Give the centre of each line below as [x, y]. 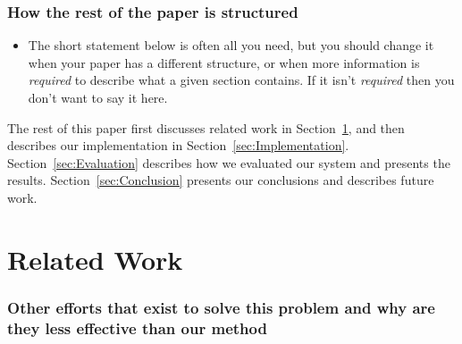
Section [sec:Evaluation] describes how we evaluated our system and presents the [229, 162]
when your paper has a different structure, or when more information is [224, 62]
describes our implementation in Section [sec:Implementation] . [178, 145]
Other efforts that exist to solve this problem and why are [221, 307]
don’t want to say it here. [98, 97]
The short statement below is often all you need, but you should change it [231, 45]
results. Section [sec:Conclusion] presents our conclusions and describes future [221, 180]
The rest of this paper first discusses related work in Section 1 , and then [206, 127]
